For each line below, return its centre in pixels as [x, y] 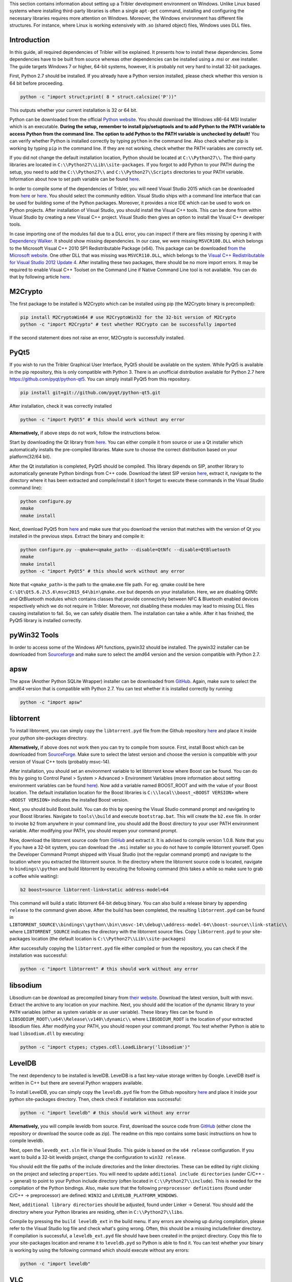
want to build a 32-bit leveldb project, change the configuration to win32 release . [98, 1157]
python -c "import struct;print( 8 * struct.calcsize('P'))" [98, 97]
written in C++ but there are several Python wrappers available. [76, 1083]
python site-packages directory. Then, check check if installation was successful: [95, 1099]
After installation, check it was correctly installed [61, 406]
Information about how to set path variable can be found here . [75, 179]
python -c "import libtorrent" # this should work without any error [109, 969]
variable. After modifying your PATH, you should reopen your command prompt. [94, 831]
